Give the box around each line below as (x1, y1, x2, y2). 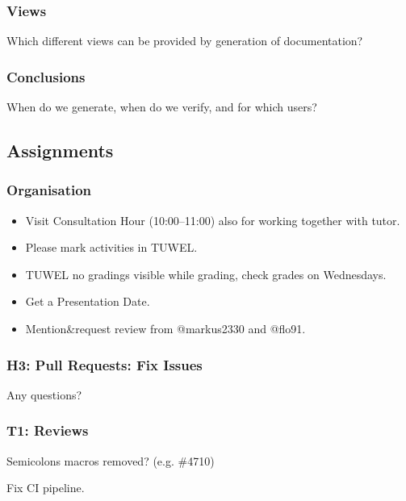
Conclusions (6, 66, 86, 86)
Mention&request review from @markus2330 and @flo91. (25, 320, 306, 336)
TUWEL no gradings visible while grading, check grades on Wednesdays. (25, 265, 387, 282)
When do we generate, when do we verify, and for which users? (6, 98, 317, 115)
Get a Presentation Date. (25, 293, 150, 310)
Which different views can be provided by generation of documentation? (6, 32, 363, 49)
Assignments (6, 138, 114, 163)
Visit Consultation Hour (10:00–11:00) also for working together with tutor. (25, 211, 400, 228)
